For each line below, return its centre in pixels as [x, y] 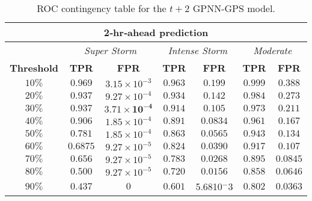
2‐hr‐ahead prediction [156, 32]
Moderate [273, 50]
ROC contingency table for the [102, 8]
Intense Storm [198, 50]
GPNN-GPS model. [234, 8]
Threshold [34, 68]
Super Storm [111, 50]
